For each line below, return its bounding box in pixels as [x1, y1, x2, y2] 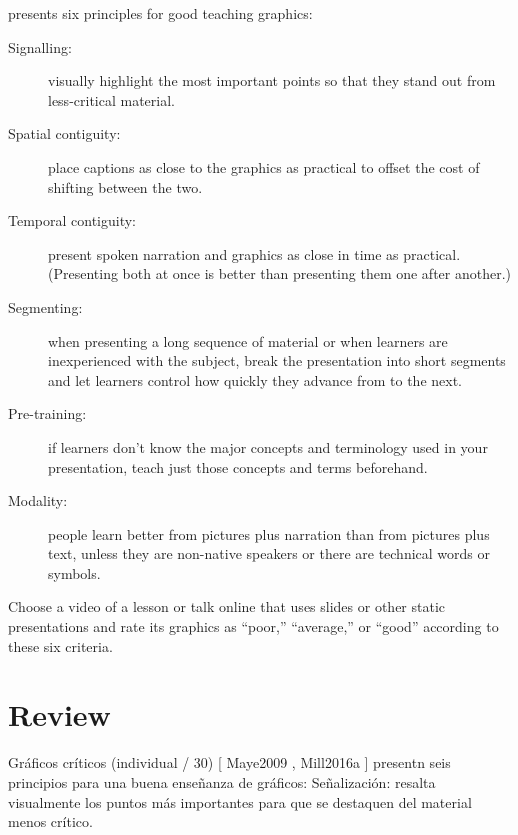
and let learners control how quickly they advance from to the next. [48, 369, 463, 390]
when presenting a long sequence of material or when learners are [48, 330, 448, 351]
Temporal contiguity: [8, 210, 137, 231]
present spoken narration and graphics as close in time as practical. [48, 243, 461, 264]
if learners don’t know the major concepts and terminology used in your [48, 436, 488, 457]
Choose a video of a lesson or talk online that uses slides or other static [8, 596, 446, 617]
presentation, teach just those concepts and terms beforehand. [48, 456, 428, 477]
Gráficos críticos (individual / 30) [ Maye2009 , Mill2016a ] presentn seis [8, 752, 451, 773]
